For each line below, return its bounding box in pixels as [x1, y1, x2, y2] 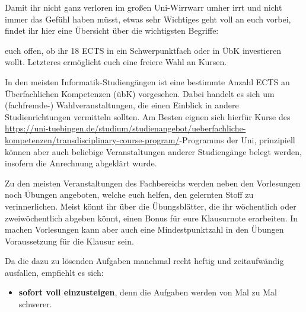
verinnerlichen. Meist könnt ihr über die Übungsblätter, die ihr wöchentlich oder [5, 200, 297, 212]
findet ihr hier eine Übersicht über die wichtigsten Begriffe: [5, 24, 219, 37]
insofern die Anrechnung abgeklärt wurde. [5, 157, 157, 169]
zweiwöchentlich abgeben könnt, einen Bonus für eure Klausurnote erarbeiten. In [5, 211, 298, 224]
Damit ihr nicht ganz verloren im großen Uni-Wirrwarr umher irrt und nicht [5, 1, 282, 13]
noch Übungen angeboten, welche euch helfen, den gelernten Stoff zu [5, 188, 254, 201]
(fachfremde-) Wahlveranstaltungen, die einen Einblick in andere [5, 99, 239, 111]
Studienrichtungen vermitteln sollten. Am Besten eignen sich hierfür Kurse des [5, 110, 291, 123]
